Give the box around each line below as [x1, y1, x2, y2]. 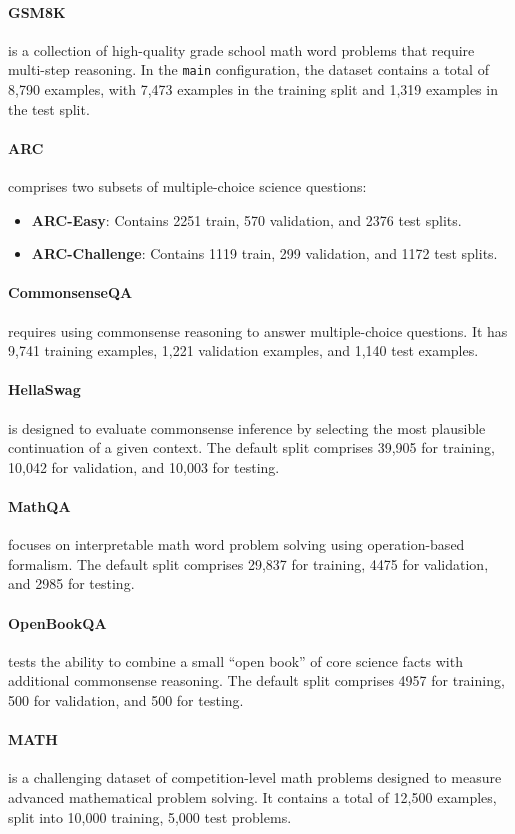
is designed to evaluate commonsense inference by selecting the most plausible [8, 417, 486, 438]
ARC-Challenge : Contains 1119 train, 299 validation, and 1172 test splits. [31, 243, 498, 264]
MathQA [8, 495, 71, 516]
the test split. [8, 98, 90, 119]
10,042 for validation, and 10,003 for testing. [8, 456, 280, 477]
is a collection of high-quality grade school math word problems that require [8, 39, 475, 60]
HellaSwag [8, 379, 81, 400]
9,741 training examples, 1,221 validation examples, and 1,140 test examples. [8, 340, 479, 361]
